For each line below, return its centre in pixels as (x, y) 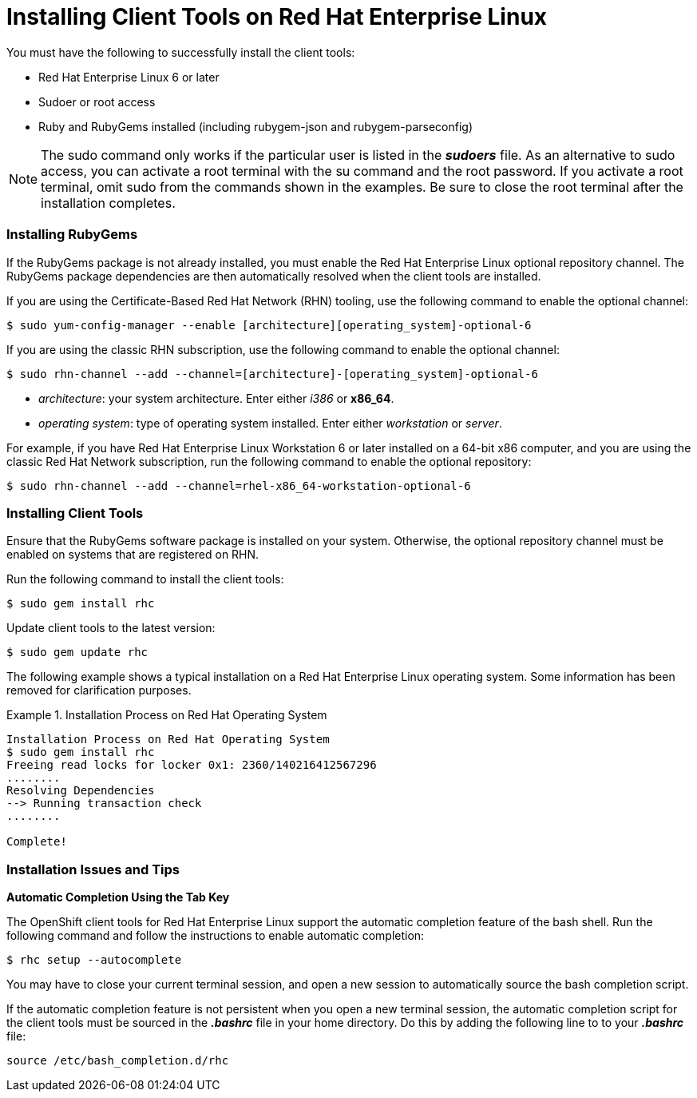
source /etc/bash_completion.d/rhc (118, 1060)
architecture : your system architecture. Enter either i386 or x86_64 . (216, 398)
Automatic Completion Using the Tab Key (118, 897)
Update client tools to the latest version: (111, 628)
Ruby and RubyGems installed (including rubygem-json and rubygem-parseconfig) (256, 126)
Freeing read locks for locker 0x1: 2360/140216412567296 (192, 765)
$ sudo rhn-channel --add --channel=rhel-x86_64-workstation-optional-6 (239, 485)
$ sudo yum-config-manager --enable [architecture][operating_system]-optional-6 (269, 325)
